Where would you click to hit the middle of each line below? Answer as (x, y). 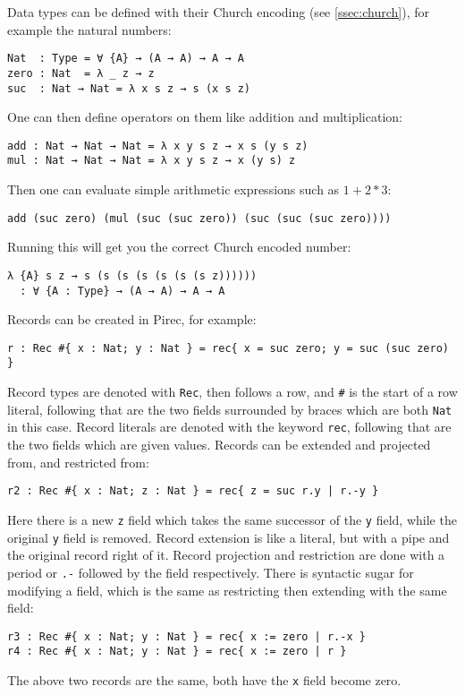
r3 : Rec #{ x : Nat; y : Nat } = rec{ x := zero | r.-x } (186, 636)
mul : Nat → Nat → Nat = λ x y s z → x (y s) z (152, 161)
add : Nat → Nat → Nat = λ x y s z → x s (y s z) (158, 146)
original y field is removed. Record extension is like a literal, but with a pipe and (228, 537)
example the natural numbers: (89, 29)
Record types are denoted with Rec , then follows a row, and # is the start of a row (232, 392)
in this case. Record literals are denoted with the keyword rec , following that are (229, 427)
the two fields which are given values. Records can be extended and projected (219, 445)
